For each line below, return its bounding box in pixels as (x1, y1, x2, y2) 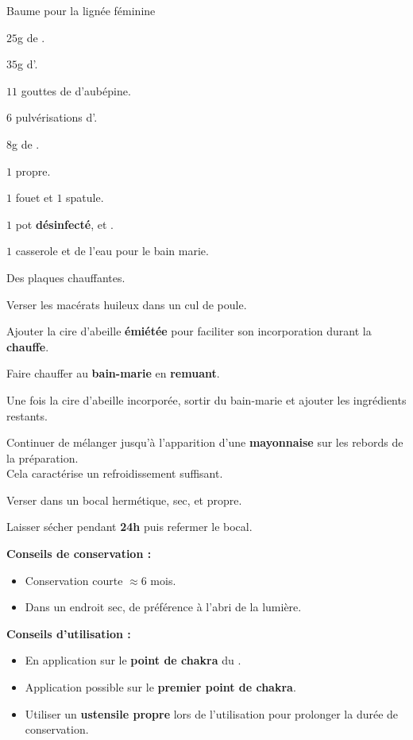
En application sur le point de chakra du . (25, 652, 241, 668)
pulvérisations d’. (15, 109, 98, 126)
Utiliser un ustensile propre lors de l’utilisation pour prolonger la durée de (25, 705, 399, 722)
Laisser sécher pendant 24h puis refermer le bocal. (6, 518, 253, 535)
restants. (6, 407, 48, 424)
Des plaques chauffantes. (6, 269, 125, 285)
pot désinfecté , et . (15, 215, 114, 232)
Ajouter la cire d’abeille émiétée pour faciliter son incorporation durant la (6, 323, 372, 339)
